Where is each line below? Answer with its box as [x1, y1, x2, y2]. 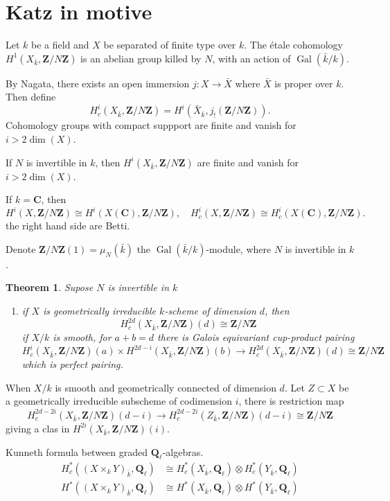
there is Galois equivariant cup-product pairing [157, 330, 355, 344]
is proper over [274, 76, 333, 90]
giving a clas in [6, 421, 70, 435]
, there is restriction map [238, 394, 344, 408]
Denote [6, 241, 36, 256]
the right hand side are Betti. [6, 218, 130, 233]
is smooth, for [53, 330, 112, 344]
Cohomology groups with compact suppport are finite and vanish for [6, 118, 296, 132]
